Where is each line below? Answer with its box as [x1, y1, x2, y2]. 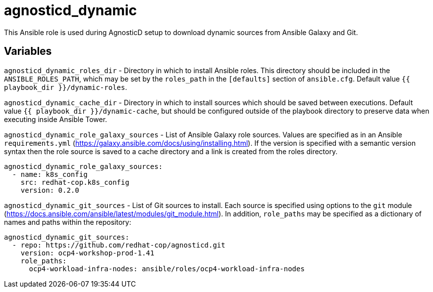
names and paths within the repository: [4, 217, 131, 226]
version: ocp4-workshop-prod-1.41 [20, 249, 155, 257]
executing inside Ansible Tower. [4, 115, 108, 124]
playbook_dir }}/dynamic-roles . [4, 83, 127, 91]
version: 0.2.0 [20, 186, 79, 194]
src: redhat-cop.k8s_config [20, 178, 129, 186]
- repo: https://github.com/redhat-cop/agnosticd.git [12, 241, 225, 249]
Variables [4, 45, 52, 58]
